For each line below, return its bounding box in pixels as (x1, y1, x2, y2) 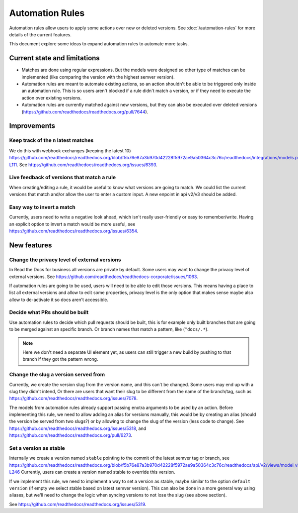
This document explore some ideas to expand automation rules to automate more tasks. (9, 41, 189, 47)
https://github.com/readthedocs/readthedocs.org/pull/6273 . (9, 432, 133, 438)
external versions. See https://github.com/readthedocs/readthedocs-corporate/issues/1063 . (9, 274, 198, 280)
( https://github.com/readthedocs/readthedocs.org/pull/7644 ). (21, 108, 149, 114)
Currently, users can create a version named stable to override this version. (20, 469, 175, 475)
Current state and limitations (9, 54, 100, 62)
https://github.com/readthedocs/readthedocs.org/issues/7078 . (9, 396, 138, 402)
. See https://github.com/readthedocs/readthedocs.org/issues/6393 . (16, 162, 157, 168)
